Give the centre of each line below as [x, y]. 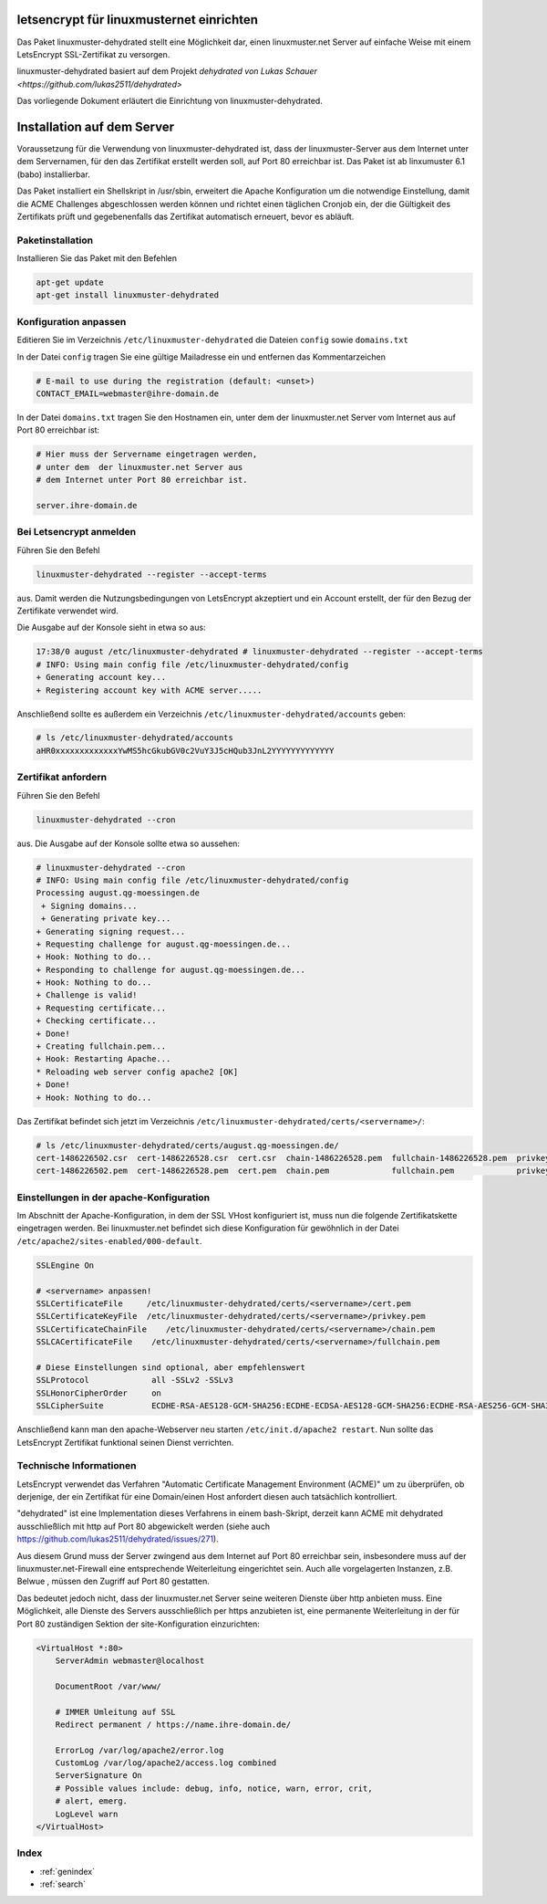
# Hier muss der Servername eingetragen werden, [147, 455]
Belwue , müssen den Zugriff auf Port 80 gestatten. [113, 1581]
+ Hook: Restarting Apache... [103, 1059]
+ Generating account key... [101, 677]
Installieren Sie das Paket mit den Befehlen [97, 258]
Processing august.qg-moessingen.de [118, 893]
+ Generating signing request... [111, 931]
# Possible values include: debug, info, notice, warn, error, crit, [214, 1788]
